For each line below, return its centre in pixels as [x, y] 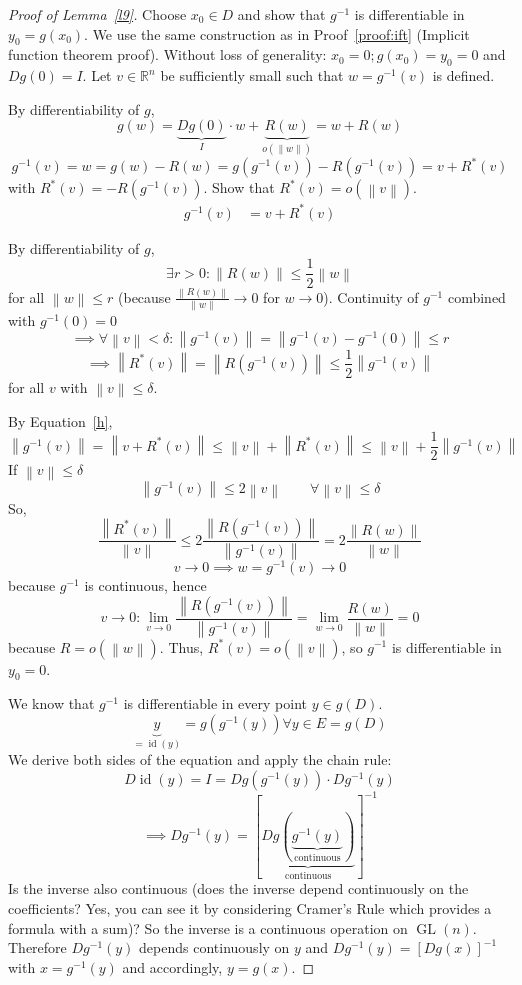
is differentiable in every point [215, 703]
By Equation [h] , [60, 420]
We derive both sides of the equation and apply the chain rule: [200, 759]
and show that [281, 14]
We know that [51, 703]
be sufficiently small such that [252, 75]
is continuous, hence [145, 585]
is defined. [463, 75]
